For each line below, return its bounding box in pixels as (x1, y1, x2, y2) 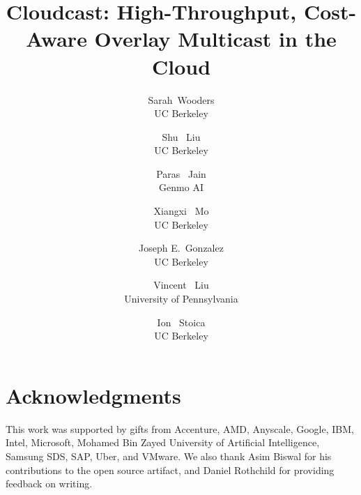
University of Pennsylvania (124, 291, 238, 306)
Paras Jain (156, 166, 206, 181)
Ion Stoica (157, 314, 206, 329)
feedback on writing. (6, 476, 93, 491)
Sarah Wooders (148, 92, 215, 107)
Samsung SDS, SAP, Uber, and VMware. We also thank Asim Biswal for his (6, 448, 332, 463)
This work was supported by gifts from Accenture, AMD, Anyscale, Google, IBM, (6, 421, 354, 436)
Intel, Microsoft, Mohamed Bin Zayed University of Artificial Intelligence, (6, 435, 320, 450)
